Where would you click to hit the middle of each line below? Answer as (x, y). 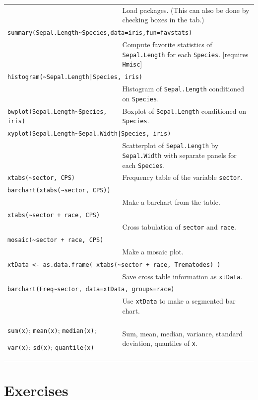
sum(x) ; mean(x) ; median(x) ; (52, 330)
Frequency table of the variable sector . (182, 177)
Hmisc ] (132, 64)
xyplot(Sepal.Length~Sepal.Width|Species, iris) (89, 134)
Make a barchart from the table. (171, 202)
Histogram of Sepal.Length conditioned (183, 89)
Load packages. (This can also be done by (186, 10)
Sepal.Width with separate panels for (179, 155)
